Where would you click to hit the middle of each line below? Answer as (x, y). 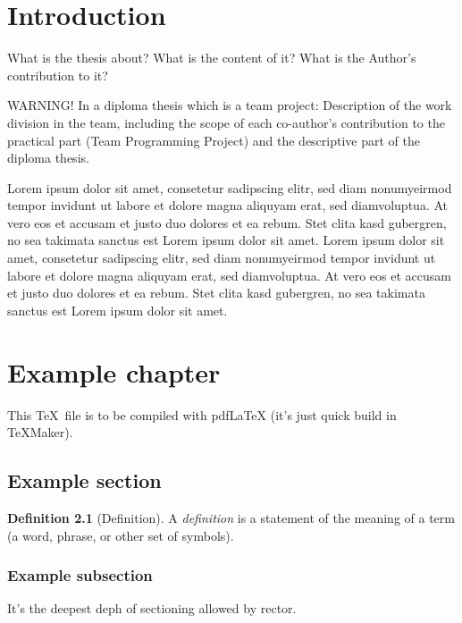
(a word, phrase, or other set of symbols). (121, 535)
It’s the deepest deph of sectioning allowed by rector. (152, 608)
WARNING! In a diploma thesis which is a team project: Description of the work (230, 105)
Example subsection (80, 575)
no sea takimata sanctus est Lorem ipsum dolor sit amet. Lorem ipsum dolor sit (226, 240)
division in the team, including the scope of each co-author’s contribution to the (226, 122)
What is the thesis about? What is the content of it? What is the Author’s (212, 58)
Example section (84, 480)
